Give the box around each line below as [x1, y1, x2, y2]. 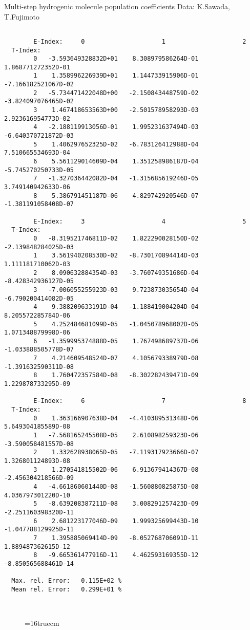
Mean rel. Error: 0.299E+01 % [11, 585, 122, 593]
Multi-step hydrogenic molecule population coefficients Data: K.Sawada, [4, 1, 231, 11]
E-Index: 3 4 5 [33, 217, 246, 225]
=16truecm [25, 617, 59, 628]
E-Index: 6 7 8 [33, 397, 246, 405]
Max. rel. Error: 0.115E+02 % [11, 577, 122, 585]
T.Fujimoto [4, 11, 40, 22]
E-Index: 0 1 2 [33, 38, 246, 45]
